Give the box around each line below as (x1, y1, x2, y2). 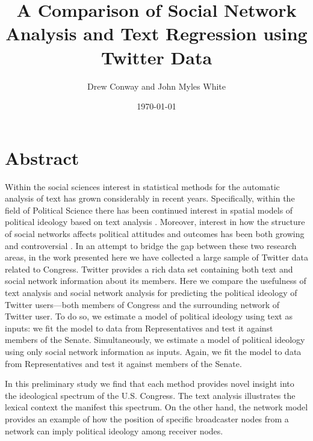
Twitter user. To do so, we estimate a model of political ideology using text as (5, 310, 293, 322)
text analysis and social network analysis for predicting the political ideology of (5, 286, 297, 298)
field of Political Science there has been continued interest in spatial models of (5, 203, 293, 216)
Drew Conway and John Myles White (87, 79, 226, 92)
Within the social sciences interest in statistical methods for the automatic (5, 180, 280, 193)
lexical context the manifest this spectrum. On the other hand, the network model (5, 401, 308, 413)
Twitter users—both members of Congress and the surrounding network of (5, 298, 280, 310)
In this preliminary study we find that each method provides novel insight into (5, 377, 294, 390)
